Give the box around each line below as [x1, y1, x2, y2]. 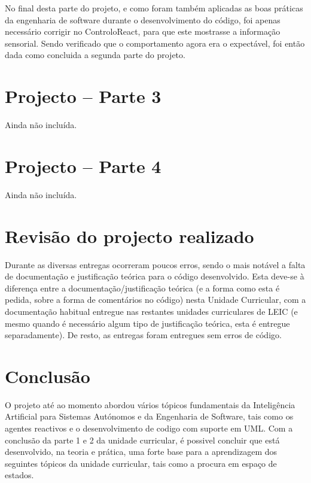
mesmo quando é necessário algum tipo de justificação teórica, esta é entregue [5, 317, 290, 329]
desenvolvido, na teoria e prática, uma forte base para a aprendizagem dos [5, 445, 278, 458]
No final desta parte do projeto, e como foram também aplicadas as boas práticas [5, 2, 303, 14]
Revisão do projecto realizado [5, 223, 254, 248]
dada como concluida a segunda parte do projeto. [5, 48, 185, 61]
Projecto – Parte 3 [5, 84, 161, 108]
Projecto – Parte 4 [5, 153, 161, 178]
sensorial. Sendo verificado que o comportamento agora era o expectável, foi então [5, 37, 305, 49]
